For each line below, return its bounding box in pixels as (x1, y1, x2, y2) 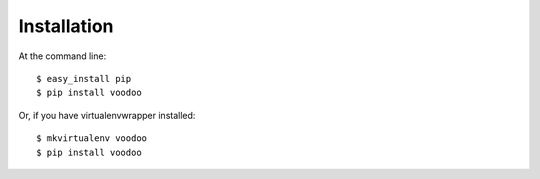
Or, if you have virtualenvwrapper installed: (18, 109, 196, 121)
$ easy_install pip (36, 73, 132, 84)
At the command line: (18, 50, 107, 62)
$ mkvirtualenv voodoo (36, 133, 148, 144)
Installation (18, 15, 114, 37)
